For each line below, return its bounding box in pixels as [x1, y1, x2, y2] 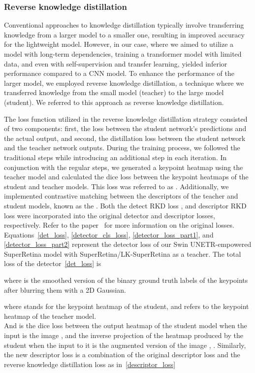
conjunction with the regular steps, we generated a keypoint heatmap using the [4, 162, 243, 172]
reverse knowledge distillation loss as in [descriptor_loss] [4, 359, 176, 369]
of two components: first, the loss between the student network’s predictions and [4, 123, 247, 134]
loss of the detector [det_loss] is [4, 258, 101, 269]
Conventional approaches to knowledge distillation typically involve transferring [4, 20, 244, 30]
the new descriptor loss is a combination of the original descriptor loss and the [4, 349, 240, 360]
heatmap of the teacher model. [4, 310, 96, 321]
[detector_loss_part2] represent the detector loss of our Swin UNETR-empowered [4, 239, 252, 249]
